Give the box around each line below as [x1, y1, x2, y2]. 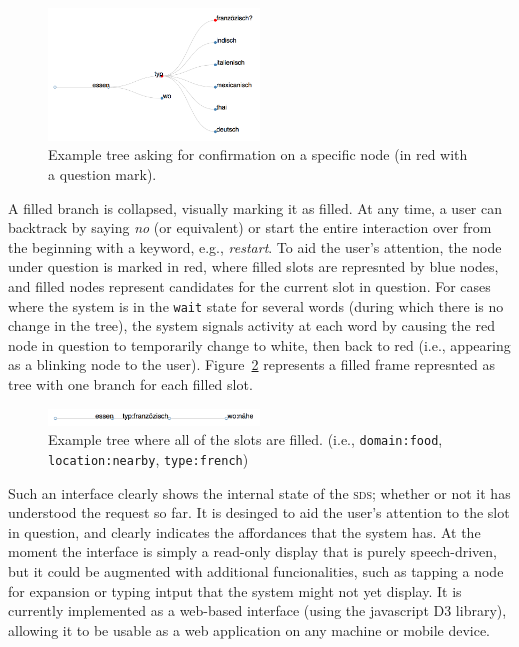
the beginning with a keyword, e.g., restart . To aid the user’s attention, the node [8, 236, 502, 257]
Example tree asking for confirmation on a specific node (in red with [48, 144, 468, 165]
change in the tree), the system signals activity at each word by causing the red [8, 315, 495, 336]
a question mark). [48, 164, 157, 185]
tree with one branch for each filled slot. [8, 374, 253, 395]
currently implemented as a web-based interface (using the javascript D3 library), [8, 600, 507, 621]
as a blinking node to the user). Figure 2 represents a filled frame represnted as [8, 354, 496, 375]
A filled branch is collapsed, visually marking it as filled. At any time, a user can [8, 197, 503, 218]
